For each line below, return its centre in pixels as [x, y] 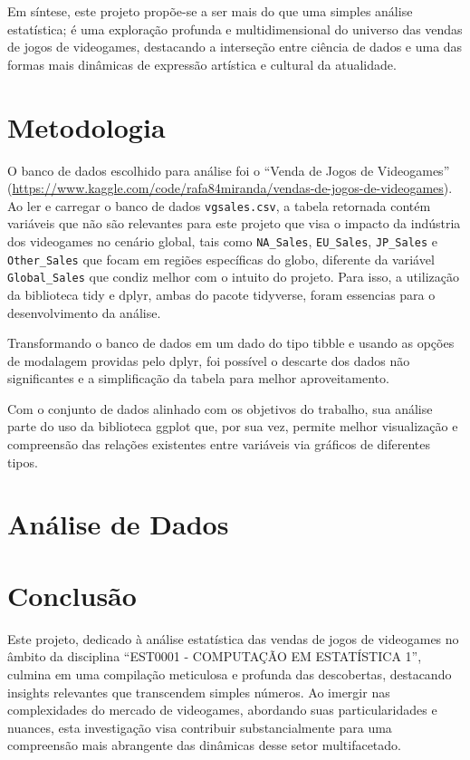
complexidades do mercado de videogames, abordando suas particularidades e [222, 710]
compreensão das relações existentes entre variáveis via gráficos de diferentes [219, 444]
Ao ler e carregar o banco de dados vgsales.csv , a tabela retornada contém [219, 205]
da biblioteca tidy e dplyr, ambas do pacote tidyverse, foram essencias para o [221, 294]
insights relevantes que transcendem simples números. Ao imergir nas [199, 692]
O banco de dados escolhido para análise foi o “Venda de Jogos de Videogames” [229, 170]
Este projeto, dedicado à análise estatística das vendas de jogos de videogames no [233, 638]
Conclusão [72, 595]
